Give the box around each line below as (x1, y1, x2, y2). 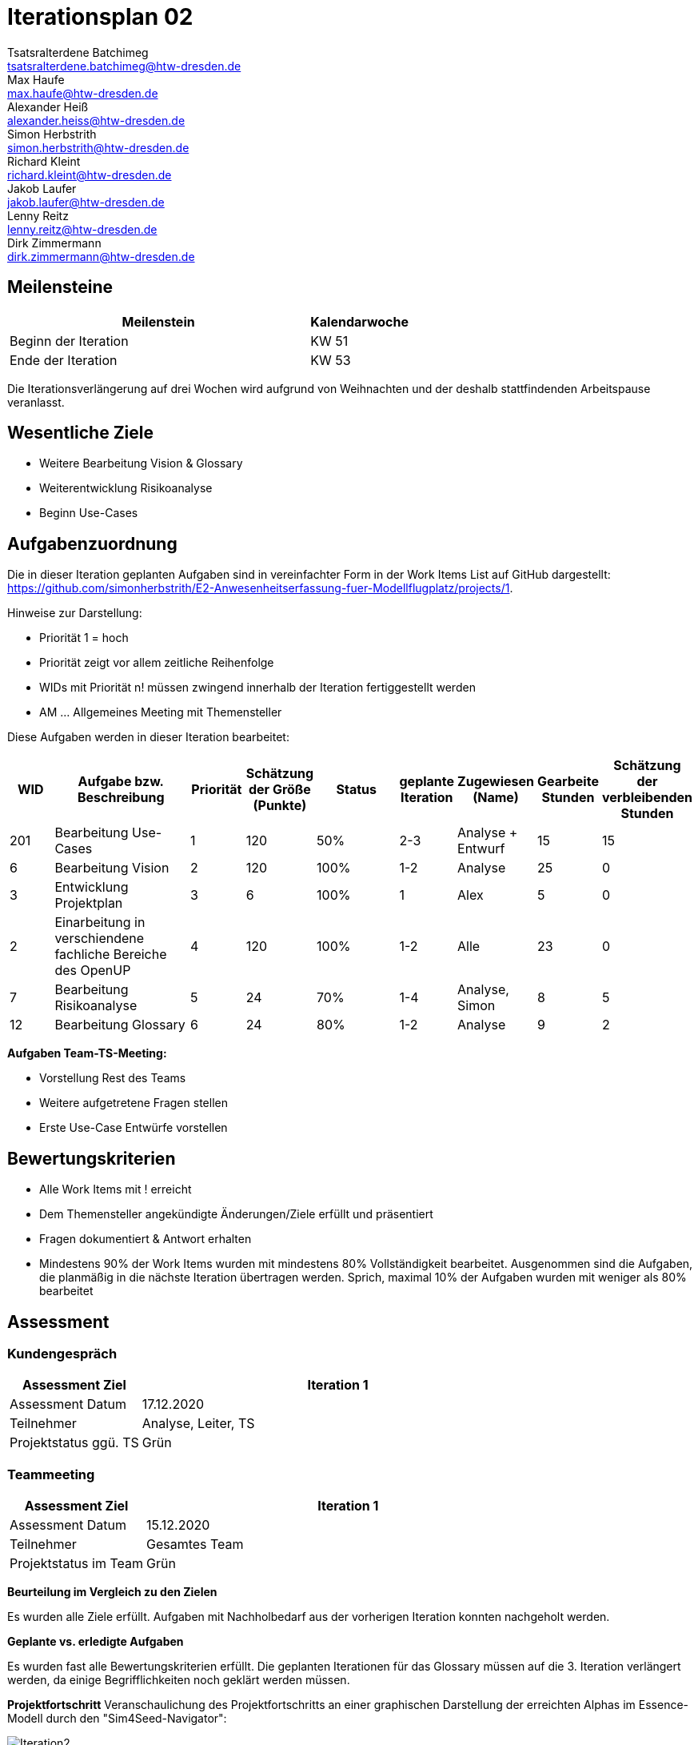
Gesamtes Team (146, 1536, 244, 1553)
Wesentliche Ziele (7, 423, 154, 443)
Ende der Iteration (10, 351, 118, 368)
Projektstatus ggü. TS (10, 1434, 139, 1451)
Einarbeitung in (54, 914, 146, 931)
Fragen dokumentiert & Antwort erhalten (39, 1232, 252, 1246)
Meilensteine (7, 277, 114, 298)
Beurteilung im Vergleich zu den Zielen (7, 1585, 217, 1599)
